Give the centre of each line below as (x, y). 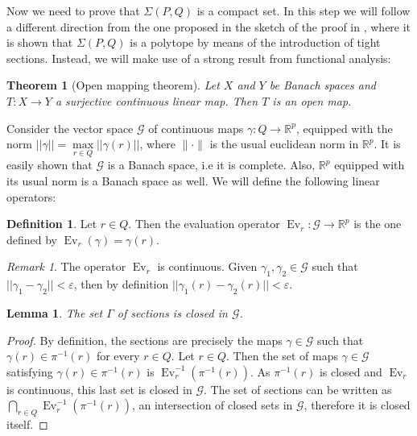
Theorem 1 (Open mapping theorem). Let (113, 85)
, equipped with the (344, 128)
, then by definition (121, 284)
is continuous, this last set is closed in (99, 389)
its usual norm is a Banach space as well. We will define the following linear (193, 180)
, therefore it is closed (357, 405)
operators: (31, 196)
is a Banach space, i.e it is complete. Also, (211, 165)
